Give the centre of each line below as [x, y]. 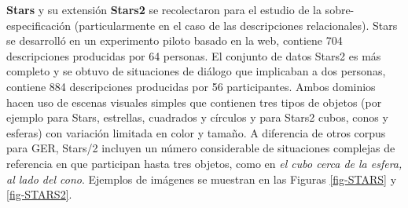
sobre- [340, 9]
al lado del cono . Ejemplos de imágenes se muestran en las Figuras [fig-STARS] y [202, 179]
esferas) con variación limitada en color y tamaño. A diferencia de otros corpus [196, 132]
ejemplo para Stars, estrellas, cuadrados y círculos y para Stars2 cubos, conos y [197, 117]
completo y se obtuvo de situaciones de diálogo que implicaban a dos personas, [196, 71]
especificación [39, 25]
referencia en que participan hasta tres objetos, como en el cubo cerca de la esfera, [204, 163]
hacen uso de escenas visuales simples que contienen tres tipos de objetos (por [194, 102]
